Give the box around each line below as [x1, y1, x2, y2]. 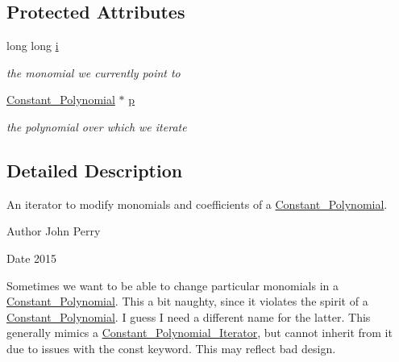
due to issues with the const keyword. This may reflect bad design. [6, 339, 336, 356]
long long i [6, 37, 59, 54]
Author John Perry [6, 223, 101, 239]
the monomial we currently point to [6, 64, 181, 81]
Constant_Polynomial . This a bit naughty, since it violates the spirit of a [6, 293, 368, 310]
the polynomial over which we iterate [6, 118, 187, 135]
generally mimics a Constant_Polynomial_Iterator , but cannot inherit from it [6, 324, 393, 341]
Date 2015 [6, 249, 57, 266]
